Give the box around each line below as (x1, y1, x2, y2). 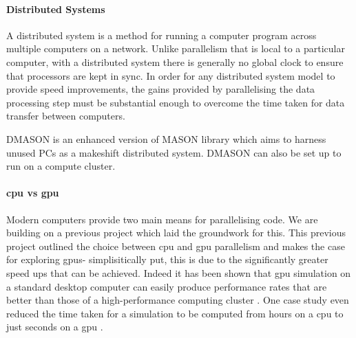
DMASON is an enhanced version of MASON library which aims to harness (6, 131, 326, 146)
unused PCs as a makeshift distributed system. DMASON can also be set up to (6, 145, 342, 159)
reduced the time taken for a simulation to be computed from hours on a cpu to (6, 306, 344, 320)
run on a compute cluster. (6, 159, 116, 173)
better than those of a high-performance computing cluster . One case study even (6, 293, 349, 307)
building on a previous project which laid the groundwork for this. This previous (6, 225, 346, 240)
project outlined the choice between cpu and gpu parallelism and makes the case (6, 238, 345, 253)
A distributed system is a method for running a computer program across (6, 27, 317, 42)
